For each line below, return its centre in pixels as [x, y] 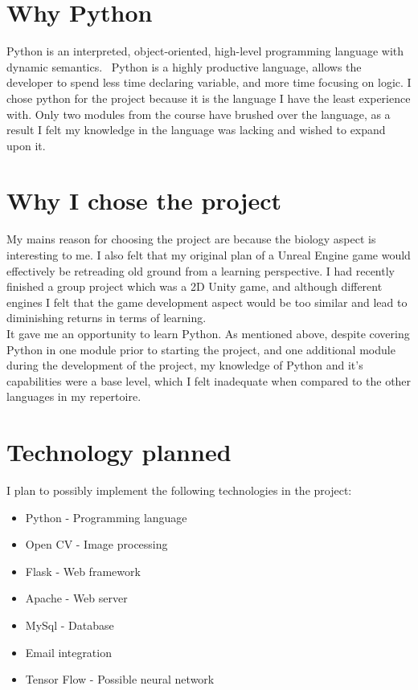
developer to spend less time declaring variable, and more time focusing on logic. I [209, 82]
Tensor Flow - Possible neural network [120, 679]
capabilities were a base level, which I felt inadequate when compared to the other [209, 380]
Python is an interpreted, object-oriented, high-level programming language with [205, 51]
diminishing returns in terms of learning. [107, 318]
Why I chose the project [144, 200]
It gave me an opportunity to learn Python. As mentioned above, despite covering [208, 333]
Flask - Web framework [83, 571]
